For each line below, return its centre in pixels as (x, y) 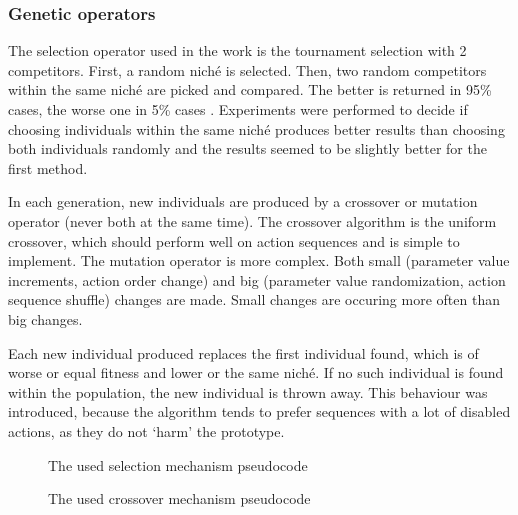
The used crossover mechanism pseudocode (179, 498)
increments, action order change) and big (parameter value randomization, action (257, 279)
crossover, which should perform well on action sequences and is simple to (234, 240)
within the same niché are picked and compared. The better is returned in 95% (250, 89)
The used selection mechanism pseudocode (178, 464)
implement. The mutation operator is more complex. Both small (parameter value (259, 260)
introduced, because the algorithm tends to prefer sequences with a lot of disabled (259, 411)
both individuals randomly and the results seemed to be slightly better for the (247, 148)
